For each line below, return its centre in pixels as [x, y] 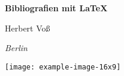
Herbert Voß [28, 28]
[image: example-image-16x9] [63, 67]
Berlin [16, 48]
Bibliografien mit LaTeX [56, 8]
